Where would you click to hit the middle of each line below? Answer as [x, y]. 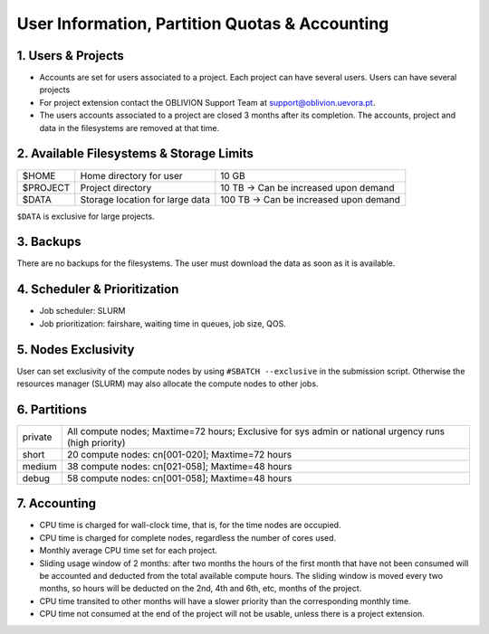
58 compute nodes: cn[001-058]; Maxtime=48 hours [179, 478]
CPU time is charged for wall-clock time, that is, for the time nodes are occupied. [190, 525]
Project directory [116, 187]
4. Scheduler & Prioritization [98, 289]
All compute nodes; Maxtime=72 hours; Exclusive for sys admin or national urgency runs [256, 431]
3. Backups [49, 242]
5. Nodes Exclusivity [76, 350]
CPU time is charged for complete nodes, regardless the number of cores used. [188, 537]
